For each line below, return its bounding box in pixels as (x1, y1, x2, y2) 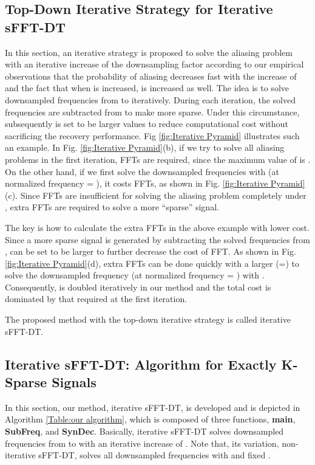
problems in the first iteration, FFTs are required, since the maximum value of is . (5, 153, 311, 165)
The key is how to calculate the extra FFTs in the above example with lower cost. (5, 221, 310, 233)
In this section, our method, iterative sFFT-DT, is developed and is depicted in (5, 401, 300, 413)
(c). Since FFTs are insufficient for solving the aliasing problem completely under (5, 188, 307, 201)
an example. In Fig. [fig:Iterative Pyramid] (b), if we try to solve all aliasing (5, 141, 285, 154)
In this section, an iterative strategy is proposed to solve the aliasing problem (5, 46, 293, 58)
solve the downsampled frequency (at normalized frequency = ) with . (5, 269, 265, 281)
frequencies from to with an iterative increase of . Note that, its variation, (5, 436, 279, 449)
